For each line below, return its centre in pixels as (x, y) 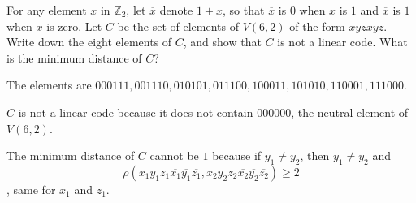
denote (176, 10)
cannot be (174, 155)
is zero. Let (74, 26)
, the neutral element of (350, 112)
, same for (31, 189)
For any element (47, 10)
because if (237, 155)
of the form (317, 26)
